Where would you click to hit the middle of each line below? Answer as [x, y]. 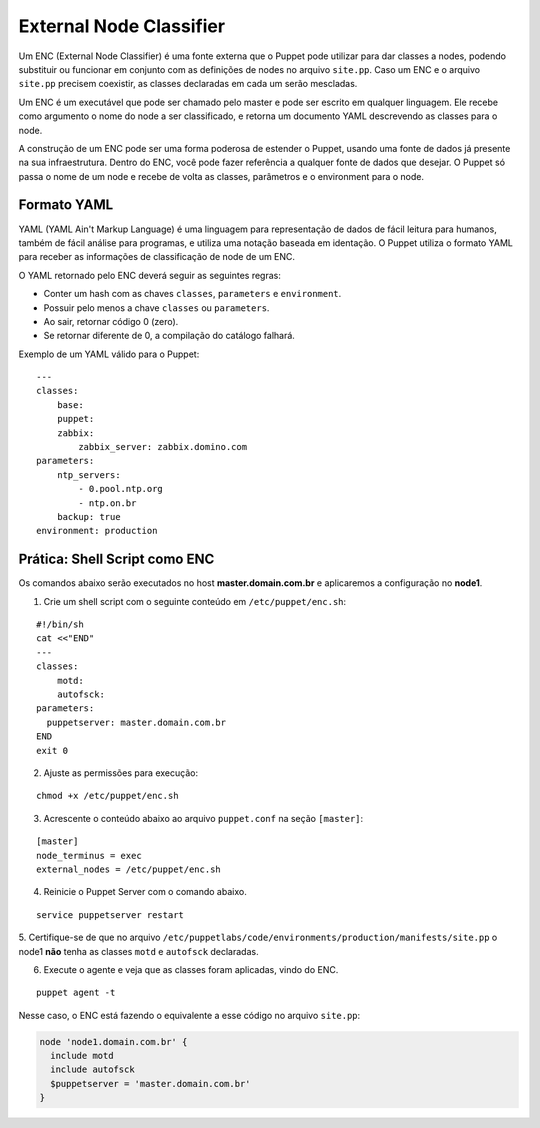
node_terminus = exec [89, 855]
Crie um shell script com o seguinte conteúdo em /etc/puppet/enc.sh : [195, 601]
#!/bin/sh [60, 624]
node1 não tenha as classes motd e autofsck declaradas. [138, 951]
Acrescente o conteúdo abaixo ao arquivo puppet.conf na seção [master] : [203, 818]
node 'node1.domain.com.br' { [113, 1041]
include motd [82, 1056]
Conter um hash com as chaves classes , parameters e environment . [192, 294]
